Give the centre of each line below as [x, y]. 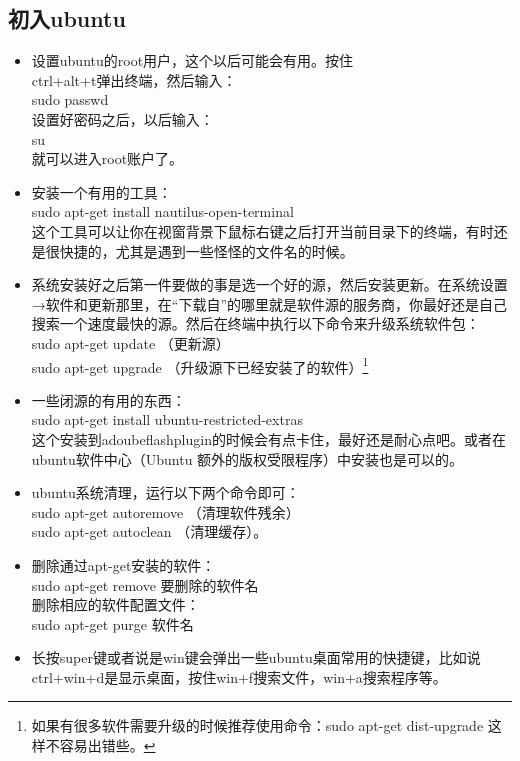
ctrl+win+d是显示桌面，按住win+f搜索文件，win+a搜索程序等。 [239, 676]
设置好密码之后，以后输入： [122, 118]
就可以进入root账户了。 [107, 158]
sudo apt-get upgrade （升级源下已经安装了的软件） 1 [200, 365]
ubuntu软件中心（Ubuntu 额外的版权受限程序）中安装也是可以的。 [247, 458]
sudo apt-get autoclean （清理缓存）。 [149, 531]
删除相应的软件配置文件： [115, 604]
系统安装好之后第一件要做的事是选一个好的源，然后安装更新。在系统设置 [269, 284]
